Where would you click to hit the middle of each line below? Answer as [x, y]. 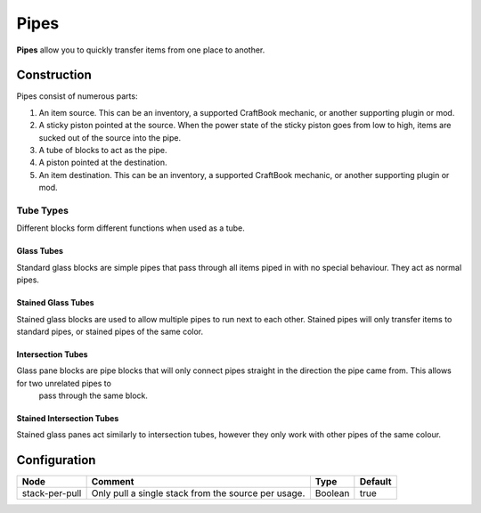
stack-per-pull [52, 493]
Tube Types [42, 210]
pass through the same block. [94, 395]
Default [375, 482]
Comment [113, 482]
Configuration [56, 460]
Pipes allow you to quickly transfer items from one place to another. [141, 50]
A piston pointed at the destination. [103, 163]
